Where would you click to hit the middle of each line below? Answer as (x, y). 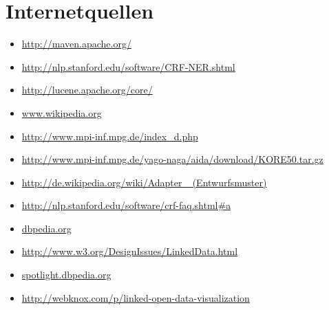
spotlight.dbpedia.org (66, 275)
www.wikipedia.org (62, 112)
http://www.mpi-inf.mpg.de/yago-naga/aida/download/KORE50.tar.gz (172, 159)
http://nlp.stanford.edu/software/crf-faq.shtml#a (126, 205)
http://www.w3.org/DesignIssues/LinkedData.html (130, 251)
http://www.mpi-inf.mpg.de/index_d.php (110, 136)
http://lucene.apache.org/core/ (87, 90)
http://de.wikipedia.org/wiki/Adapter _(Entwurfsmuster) (144, 182)
